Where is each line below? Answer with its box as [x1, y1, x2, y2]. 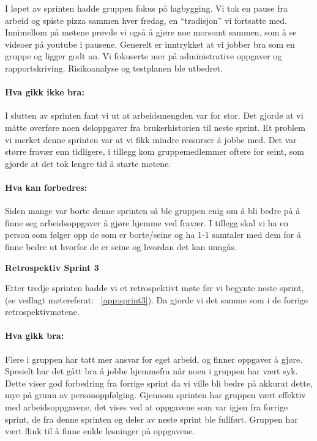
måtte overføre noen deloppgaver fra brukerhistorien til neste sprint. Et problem [5, 120, 305, 133]
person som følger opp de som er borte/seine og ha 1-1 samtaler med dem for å [5, 228, 301, 241]
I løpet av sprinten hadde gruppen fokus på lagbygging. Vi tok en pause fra [5, 2, 288, 14]
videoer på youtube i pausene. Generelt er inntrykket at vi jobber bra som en [5, 37, 295, 50]
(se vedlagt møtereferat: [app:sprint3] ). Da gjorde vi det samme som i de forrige [5, 293, 308, 306]
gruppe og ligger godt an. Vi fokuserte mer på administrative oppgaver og [5, 50, 282, 62]
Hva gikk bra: [5, 329, 64, 342]
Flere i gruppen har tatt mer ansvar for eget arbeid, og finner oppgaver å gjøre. [5, 352, 303, 365]
